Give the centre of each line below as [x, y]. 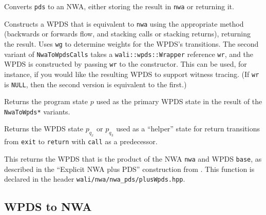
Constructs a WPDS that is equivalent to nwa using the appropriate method [124, 23]
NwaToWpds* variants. [37, 111]
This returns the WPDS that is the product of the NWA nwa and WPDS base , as [133, 158]
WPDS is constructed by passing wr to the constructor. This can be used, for [126, 64]
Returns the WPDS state [44, 129]
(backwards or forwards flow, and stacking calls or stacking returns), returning [127, 34]
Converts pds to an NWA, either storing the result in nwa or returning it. [119, 6]
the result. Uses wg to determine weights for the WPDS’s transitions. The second [131, 43]
